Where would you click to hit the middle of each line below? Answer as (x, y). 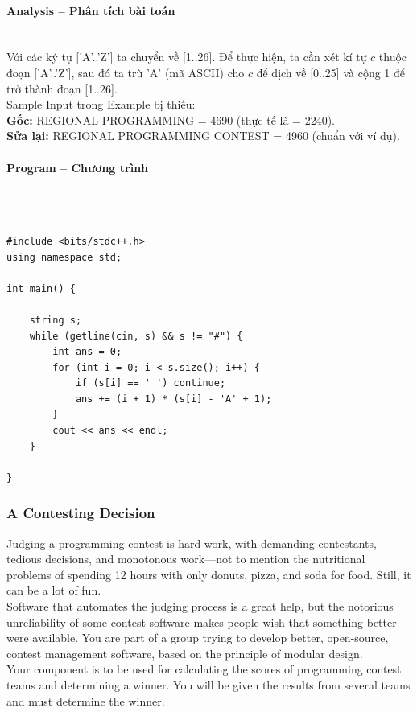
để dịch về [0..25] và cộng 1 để (331, 72)
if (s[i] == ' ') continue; (151, 383)
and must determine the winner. (86, 700)
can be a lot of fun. (54, 590)
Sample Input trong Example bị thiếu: (101, 104)
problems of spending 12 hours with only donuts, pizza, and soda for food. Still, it (209, 574)
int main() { (41, 288)
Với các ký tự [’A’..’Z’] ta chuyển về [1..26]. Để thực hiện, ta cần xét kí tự (187, 57)
